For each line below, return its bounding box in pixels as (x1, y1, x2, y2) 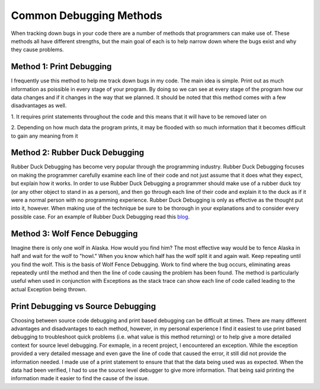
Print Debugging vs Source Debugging (11, 301, 156, 311)
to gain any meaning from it (11, 132, 78, 139)
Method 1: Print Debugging (11, 62, 112, 72)
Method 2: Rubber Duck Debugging (11, 148, 145, 158)
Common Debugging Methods (11, 9, 162, 22)
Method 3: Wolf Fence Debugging (11, 228, 138, 238)
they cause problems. (11, 46, 65, 53)
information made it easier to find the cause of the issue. (11, 375, 149, 382)
